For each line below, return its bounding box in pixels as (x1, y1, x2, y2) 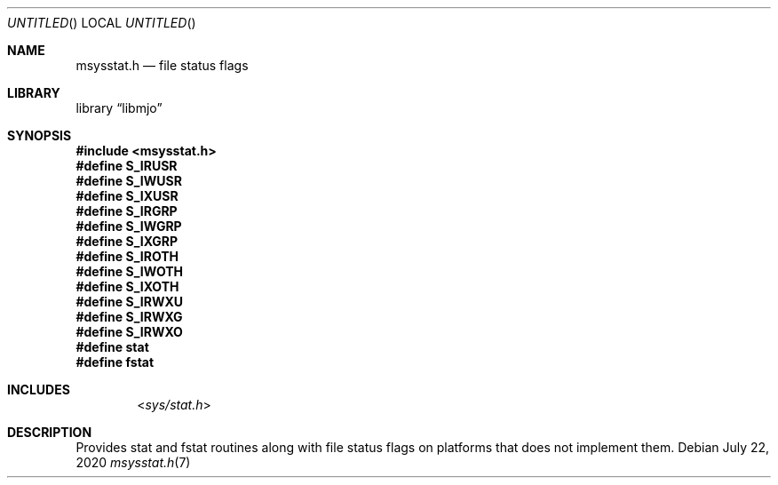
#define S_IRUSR (75, 158, 178, 173)
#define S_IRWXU (75, 294, 184, 309)
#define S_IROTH (75, 249, 179, 264)
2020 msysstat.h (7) (75, 455, 191, 470)
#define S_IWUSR (75, 173, 182, 188)
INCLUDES (7, 382, 70, 397)
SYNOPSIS (7, 128, 72, 143)
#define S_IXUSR (75, 188, 179, 203)
